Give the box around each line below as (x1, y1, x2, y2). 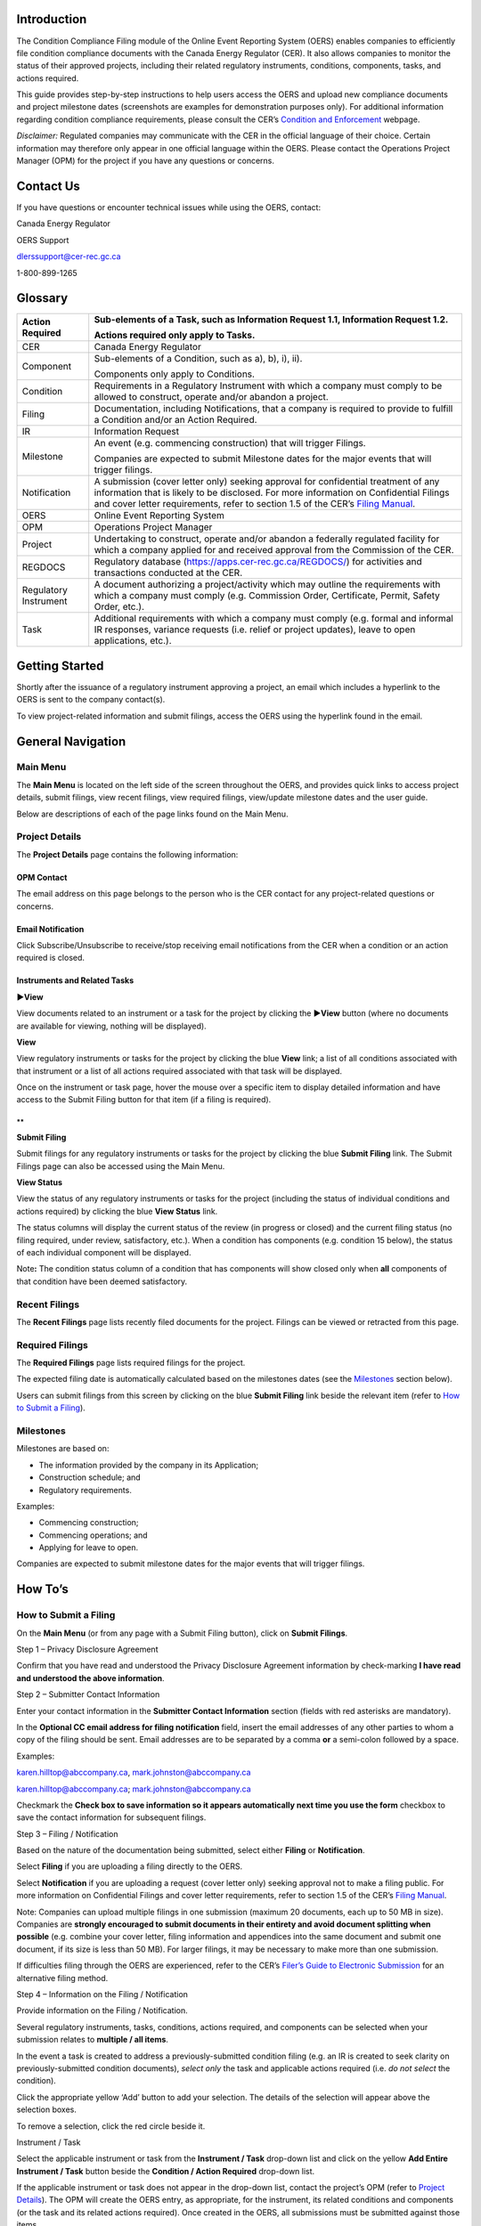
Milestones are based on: (16, 1443, 110, 1454)
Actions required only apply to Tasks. (94, 329, 256, 342)
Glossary (16, 290, 69, 306)
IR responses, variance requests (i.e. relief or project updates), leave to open (94, 623, 416, 636)
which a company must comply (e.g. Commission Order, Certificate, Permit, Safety (94, 589, 440, 602)
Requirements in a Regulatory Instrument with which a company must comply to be (94, 379, 443, 392)
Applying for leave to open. (38, 1542, 138, 1553)
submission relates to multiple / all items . (16, 2035, 169, 2045)
